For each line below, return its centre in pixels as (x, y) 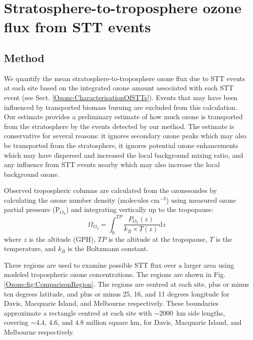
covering (16, 322)
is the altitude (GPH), (62, 239)
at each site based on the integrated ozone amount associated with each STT (119, 88)
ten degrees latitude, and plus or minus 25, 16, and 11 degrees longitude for (117, 293)
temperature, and (30, 248)
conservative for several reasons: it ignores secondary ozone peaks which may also (125, 136)
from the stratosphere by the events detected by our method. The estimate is (119, 126)
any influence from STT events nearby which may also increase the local (112, 164)
